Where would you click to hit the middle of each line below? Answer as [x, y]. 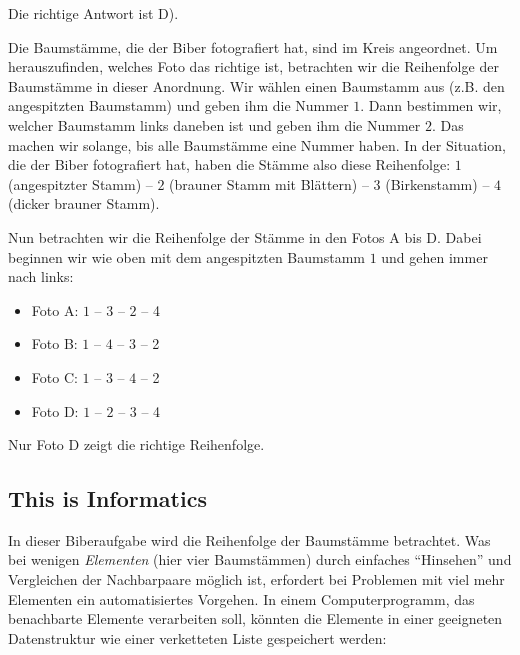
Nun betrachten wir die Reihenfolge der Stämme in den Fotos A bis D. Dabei [245, 236]
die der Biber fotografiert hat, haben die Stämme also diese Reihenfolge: [229, 164]
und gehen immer [434, 256]
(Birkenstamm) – [437, 183]
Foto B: [54, 343]
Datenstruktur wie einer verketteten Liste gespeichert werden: [197, 637]
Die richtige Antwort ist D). [93, 13]
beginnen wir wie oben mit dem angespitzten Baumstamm [186, 256]
